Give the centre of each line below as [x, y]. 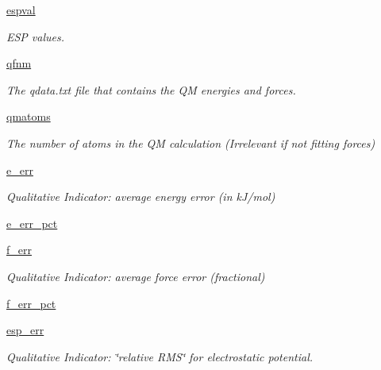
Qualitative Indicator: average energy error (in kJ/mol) [141, 197]
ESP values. [36, 36]
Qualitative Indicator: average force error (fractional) [136, 276]
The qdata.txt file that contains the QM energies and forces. [151, 89]
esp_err [25, 330]
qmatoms [29, 116]
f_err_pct [31, 303]
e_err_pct [32, 223]
